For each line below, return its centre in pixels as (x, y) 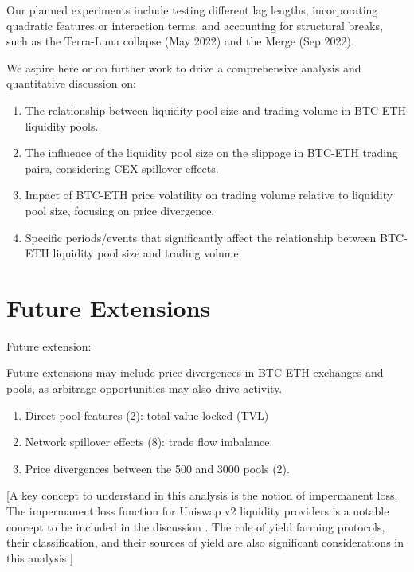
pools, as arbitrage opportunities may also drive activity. (145, 388)
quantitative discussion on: (71, 83)
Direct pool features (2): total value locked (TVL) (147, 415)
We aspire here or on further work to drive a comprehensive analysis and (184, 67)
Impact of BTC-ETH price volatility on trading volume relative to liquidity (209, 195)
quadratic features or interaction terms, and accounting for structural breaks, (195, 25)
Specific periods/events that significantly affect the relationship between (201, 237)
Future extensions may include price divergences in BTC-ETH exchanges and (195, 372)
